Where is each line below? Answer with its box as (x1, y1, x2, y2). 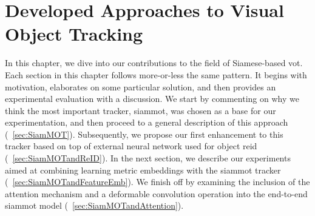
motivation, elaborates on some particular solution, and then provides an (5, 80, 276, 93)
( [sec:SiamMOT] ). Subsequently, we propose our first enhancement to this (5, 127, 283, 140)
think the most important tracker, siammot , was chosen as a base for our (5, 104, 276, 116)
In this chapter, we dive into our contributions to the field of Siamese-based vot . (5, 56, 303, 69)
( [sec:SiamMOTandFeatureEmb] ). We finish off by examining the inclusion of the (5, 175, 310, 188)
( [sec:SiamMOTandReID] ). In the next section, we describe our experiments (5, 152, 291, 164)
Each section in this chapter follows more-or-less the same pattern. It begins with (5, 68, 307, 81)
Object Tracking (5, 21, 143, 46)
